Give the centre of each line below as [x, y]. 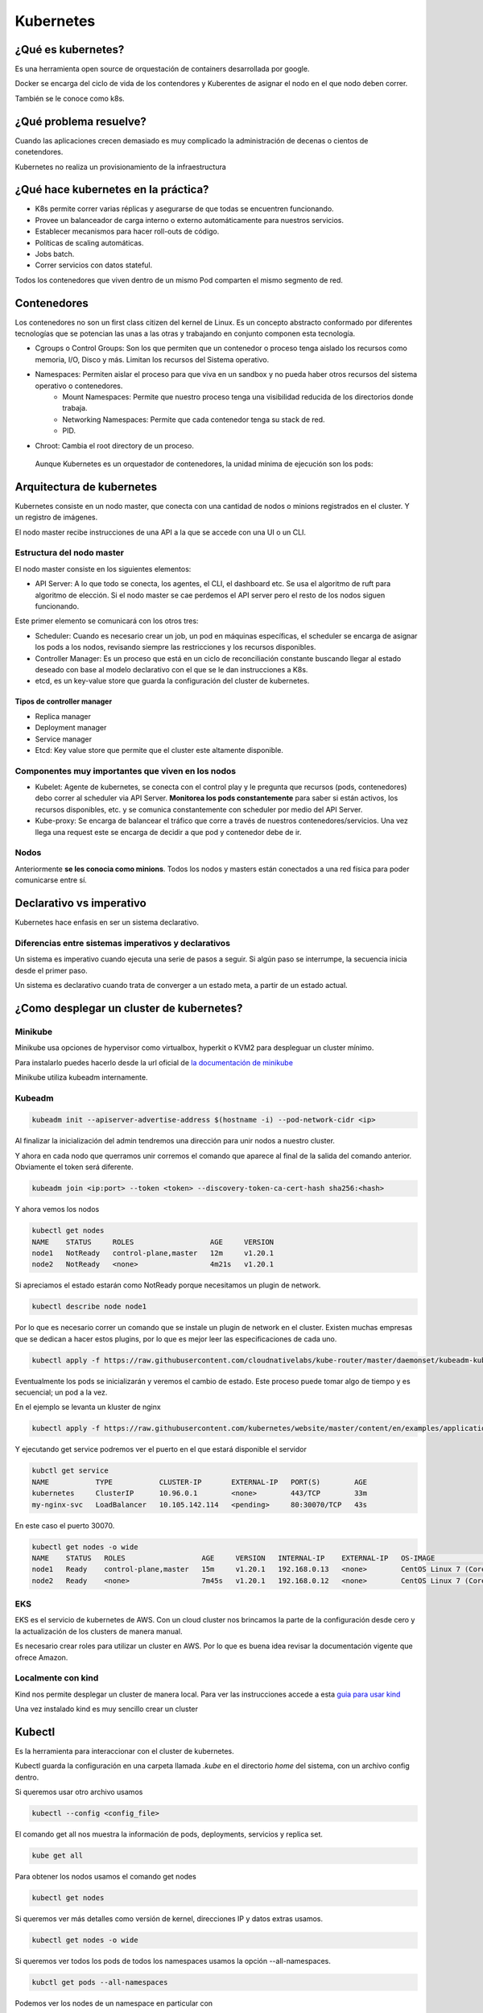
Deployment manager [71, 728]
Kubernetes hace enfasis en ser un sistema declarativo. [107, 923]
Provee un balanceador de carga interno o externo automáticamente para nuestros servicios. [190, 220]
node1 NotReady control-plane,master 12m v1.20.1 [153, 1253]
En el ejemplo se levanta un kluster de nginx [88, 1407]
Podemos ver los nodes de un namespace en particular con [114, 2003]
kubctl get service [70, 1471]
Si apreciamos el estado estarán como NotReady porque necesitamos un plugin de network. [168, 1285]
